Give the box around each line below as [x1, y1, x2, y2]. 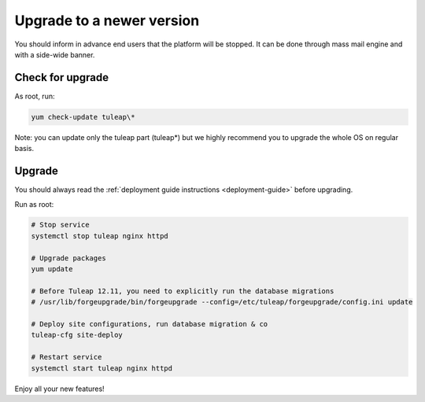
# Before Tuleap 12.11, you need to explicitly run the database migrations [31, 286, 334, 295]
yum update [31, 264, 73, 274]
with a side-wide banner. [14, 50, 95, 59]
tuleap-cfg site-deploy [31, 330, 124, 340]
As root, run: [14, 91, 55, 101]
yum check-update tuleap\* [31, 112, 135, 121]
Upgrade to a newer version [14, 12, 200, 29]
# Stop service [31, 220, 90, 230]
